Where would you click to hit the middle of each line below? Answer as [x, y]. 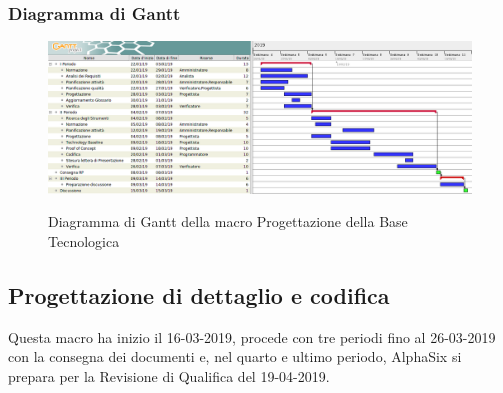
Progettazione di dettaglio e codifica [199, 294]
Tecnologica [84, 240]
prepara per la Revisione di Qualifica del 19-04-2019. [169, 375]
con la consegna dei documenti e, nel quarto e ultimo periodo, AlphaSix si [235, 356]
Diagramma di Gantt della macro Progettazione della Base [228, 221]
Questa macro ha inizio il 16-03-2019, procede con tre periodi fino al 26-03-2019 [252, 336]
